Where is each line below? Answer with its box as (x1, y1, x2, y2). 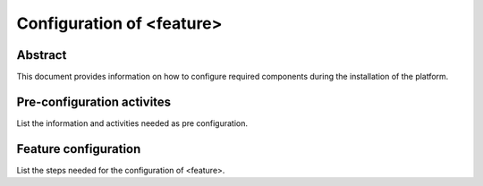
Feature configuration (16, 141, 141, 156)
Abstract (16, 47, 67, 63)
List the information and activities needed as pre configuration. (16, 117, 249, 129)
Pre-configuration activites (16, 94, 172, 109)
